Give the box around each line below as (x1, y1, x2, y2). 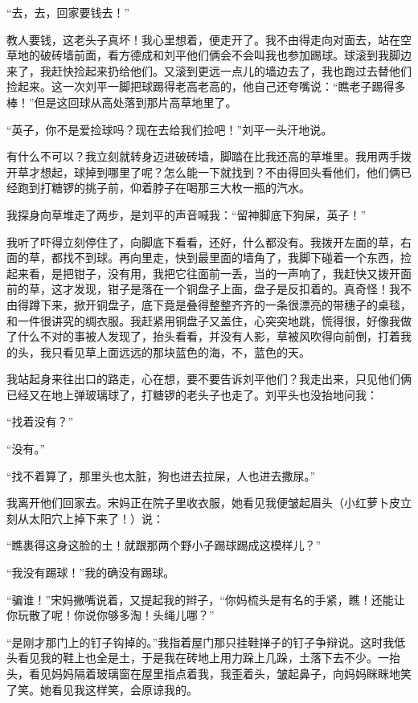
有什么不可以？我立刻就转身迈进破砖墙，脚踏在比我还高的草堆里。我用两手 (6, 148, 400, 165)
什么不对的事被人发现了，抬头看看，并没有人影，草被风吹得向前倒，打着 (17, 328, 400, 345)
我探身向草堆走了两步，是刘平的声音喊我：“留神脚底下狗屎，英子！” (6, 206, 367, 223)
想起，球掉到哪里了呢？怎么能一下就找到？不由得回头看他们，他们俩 (39, 163, 400, 180)
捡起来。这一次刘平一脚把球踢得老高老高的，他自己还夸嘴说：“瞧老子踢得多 (6, 78, 406, 95)
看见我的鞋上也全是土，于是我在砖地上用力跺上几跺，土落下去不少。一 (17, 649, 389, 666)
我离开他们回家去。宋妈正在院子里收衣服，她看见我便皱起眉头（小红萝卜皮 (6, 494, 400, 511)
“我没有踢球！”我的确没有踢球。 (6, 564, 175, 581)
